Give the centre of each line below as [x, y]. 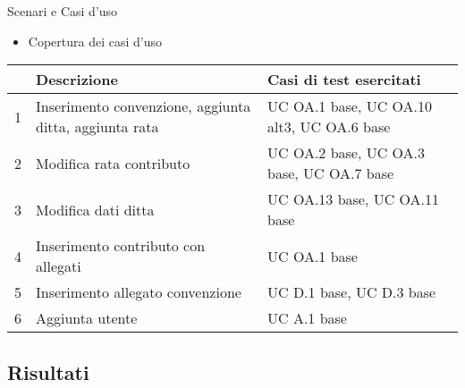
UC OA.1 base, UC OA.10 [350, 106]
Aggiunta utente [87, 318]
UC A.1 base [307, 318]
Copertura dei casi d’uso [95, 41]
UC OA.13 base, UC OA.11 [354, 199]
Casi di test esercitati [344, 80]
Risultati [48, 371]
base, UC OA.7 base [331, 173]
